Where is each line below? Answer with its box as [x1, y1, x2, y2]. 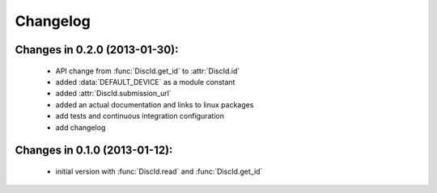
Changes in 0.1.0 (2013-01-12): [15, 144, 173, 157]
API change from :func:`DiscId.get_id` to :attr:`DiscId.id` [55, 65, 240, 76]
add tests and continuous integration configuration [55, 111, 224, 121]
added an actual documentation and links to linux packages [55, 99, 254, 109]
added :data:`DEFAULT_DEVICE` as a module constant [55, 77, 235, 86]
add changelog [55, 122, 106, 132]
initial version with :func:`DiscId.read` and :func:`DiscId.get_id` [55, 166, 263, 176]
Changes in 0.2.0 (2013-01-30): [15, 43, 179, 57]
